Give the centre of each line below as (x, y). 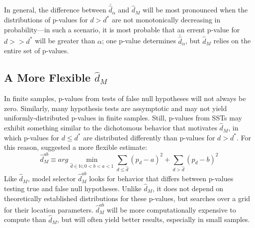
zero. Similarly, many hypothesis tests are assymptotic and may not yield (116, 108)
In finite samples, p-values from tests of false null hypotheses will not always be (125, 98)
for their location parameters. (49, 209)
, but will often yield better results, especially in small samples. (154, 219)
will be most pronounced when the (195, 10)
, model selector (52, 178)
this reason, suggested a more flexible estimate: (76, 147)
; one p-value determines (139, 41)
